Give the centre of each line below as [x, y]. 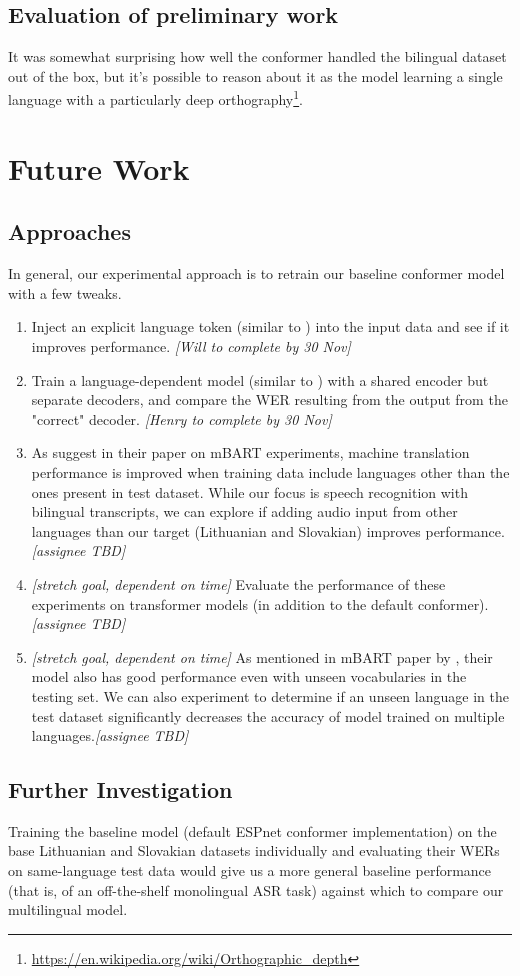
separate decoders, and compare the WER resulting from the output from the [269, 399]
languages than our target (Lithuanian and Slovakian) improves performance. [268, 530]
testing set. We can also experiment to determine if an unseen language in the [270, 695]
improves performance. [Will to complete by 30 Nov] [191, 346]
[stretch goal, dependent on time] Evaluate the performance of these [238, 583]
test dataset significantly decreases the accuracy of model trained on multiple [268, 715]
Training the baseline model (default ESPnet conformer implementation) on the [252, 830]
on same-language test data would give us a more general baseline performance [250, 870]
